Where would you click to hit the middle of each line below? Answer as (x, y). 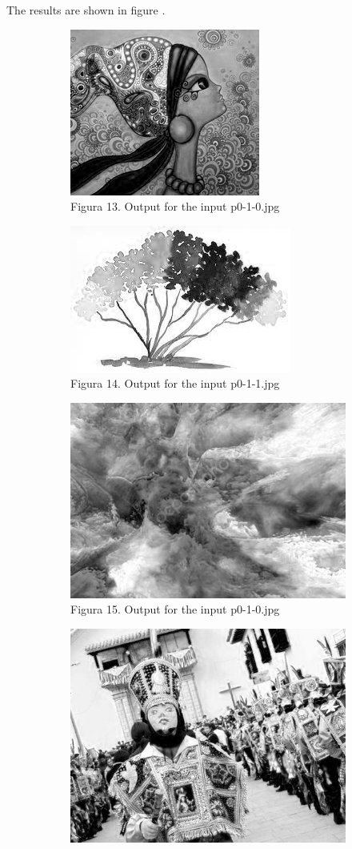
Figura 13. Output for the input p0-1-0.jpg (175, 206)
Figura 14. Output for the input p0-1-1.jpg (175, 383)
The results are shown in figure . (86, 10)
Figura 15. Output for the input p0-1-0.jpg (175, 609)
